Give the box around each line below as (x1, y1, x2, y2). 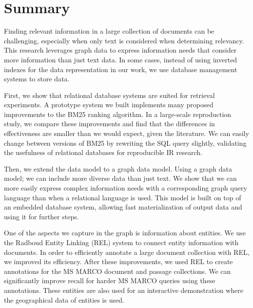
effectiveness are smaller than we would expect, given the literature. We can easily (4, 128, 249, 138)
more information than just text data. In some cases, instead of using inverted (4, 54, 237, 64)
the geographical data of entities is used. (4, 294, 124, 305)
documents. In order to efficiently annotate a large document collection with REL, (4, 247, 250, 257)
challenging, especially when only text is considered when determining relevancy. (4, 35, 244, 45)
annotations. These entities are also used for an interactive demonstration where (4, 285, 244, 295)
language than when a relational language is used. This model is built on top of (4, 192, 241, 202)
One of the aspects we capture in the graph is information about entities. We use (4, 228, 246, 238)
